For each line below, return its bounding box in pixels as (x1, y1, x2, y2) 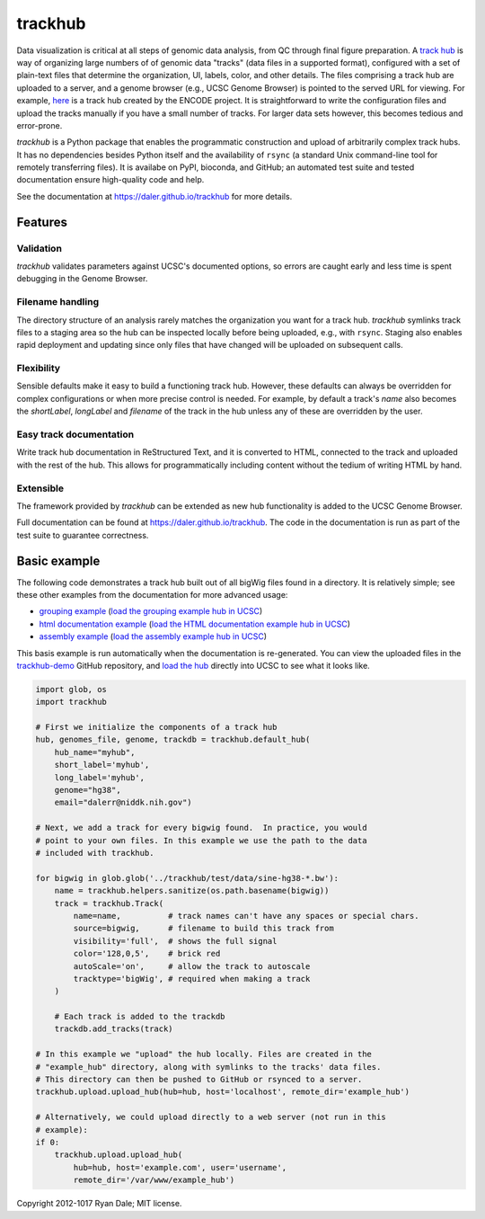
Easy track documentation (16, 428, 135, 440)
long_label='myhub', (54, 772, 145, 782)
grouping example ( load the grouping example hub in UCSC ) (39, 606, 263, 617)
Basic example (16, 553, 101, 568)
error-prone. (16, 120, 63, 130)
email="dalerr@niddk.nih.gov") (54, 797, 192, 808)
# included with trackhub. (35, 848, 154, 858)
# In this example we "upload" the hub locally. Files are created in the (35, 1049, 373, 1060)
